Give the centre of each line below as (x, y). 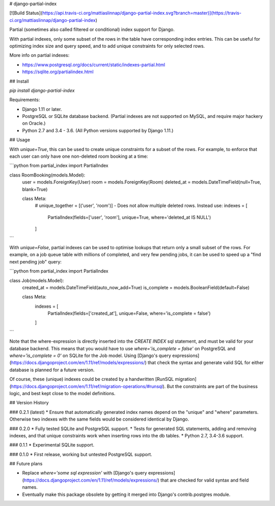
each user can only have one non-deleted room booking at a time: (79, 156)
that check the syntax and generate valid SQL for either (206, 363)
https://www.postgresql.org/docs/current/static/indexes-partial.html (94, 65)
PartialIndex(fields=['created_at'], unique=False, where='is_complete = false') (129, 313)
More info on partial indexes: (39, 55)
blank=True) (35, 189)
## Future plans (26, 464)
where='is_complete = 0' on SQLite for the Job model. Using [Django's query (90, 355)
